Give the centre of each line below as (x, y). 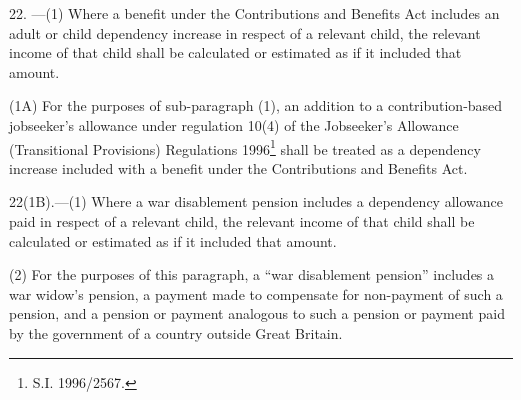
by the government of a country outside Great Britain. (176, 332)
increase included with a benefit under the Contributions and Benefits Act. (238, 167)
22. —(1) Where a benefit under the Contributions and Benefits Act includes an (254, 13)
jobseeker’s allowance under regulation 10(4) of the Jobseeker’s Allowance (234, 124)
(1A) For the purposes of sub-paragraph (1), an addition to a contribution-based (256, 105)
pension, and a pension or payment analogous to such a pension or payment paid (257, 313)
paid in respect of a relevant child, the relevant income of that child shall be (242, 221)
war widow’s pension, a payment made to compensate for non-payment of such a (256, 293)
